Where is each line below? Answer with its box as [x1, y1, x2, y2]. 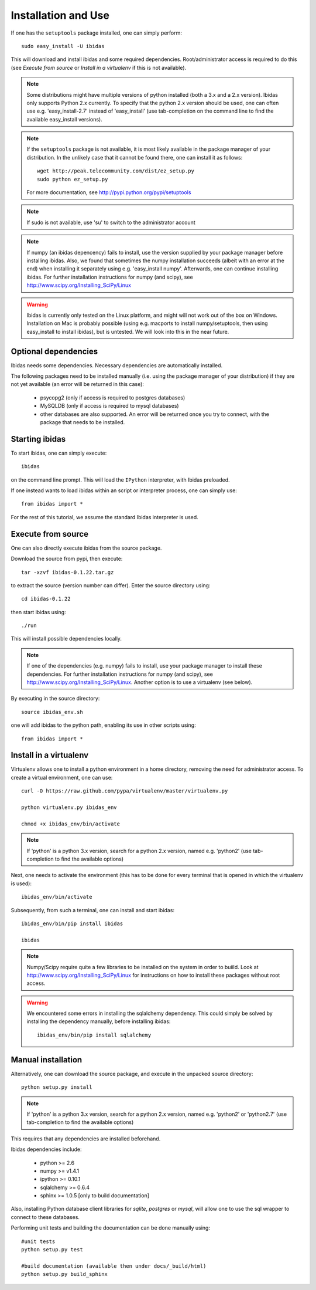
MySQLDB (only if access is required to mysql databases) [40, 402, 179, 409]
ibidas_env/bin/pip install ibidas [21, 920, 123, 927]
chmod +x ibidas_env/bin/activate [21, 820, 120, 827]
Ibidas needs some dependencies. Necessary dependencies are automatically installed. [11, 361, 223, 369]
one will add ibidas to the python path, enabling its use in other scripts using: [11, 722, 196, 729]
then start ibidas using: [11, 608, 67, 615]
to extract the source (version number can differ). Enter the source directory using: [11, 581, 211, 589]
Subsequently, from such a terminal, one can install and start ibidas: [11, 906, 175, 913]
